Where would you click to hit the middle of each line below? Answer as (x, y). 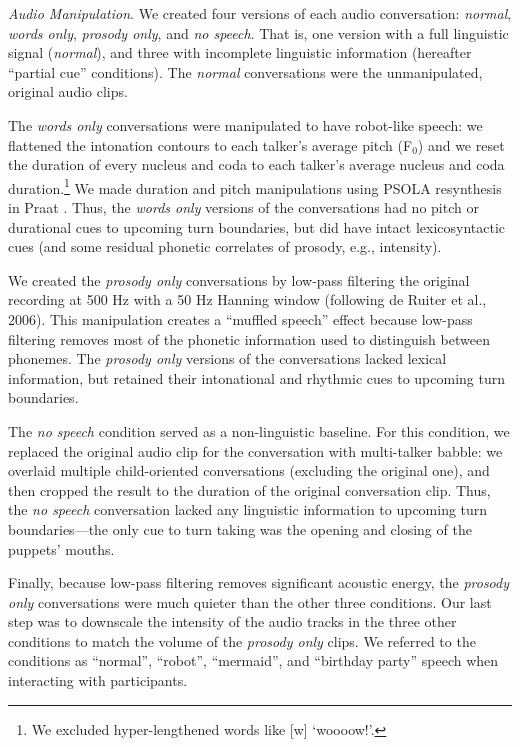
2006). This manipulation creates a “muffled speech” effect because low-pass (240, 318)
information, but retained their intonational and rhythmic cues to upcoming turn (256, 377)
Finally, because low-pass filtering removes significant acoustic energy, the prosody (259, 582)
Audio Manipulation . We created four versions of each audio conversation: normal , (260, 13)
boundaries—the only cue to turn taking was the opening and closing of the (240, 528)
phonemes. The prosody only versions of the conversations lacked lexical (227, 358)
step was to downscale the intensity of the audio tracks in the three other (232, 621)
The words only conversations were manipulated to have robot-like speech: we (245, 124)
